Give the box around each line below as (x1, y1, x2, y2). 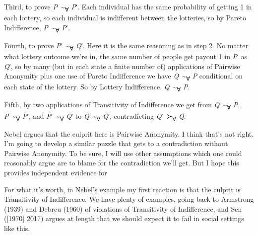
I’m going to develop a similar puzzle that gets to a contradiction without (4, 138, 228, 149)
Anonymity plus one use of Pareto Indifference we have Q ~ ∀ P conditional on (4, 71, 243, 82)
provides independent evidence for (4, 167, 107, 178)
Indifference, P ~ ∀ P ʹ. (4, 22, 70, 34)
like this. (4, 223, 30, 233)
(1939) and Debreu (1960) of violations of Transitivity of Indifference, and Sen (4, 203, 242, 214)
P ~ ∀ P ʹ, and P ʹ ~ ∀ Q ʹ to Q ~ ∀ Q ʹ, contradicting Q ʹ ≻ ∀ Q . (4, 110, 186, 122)
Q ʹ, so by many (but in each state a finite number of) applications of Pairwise (4, 61, 240, 71)
